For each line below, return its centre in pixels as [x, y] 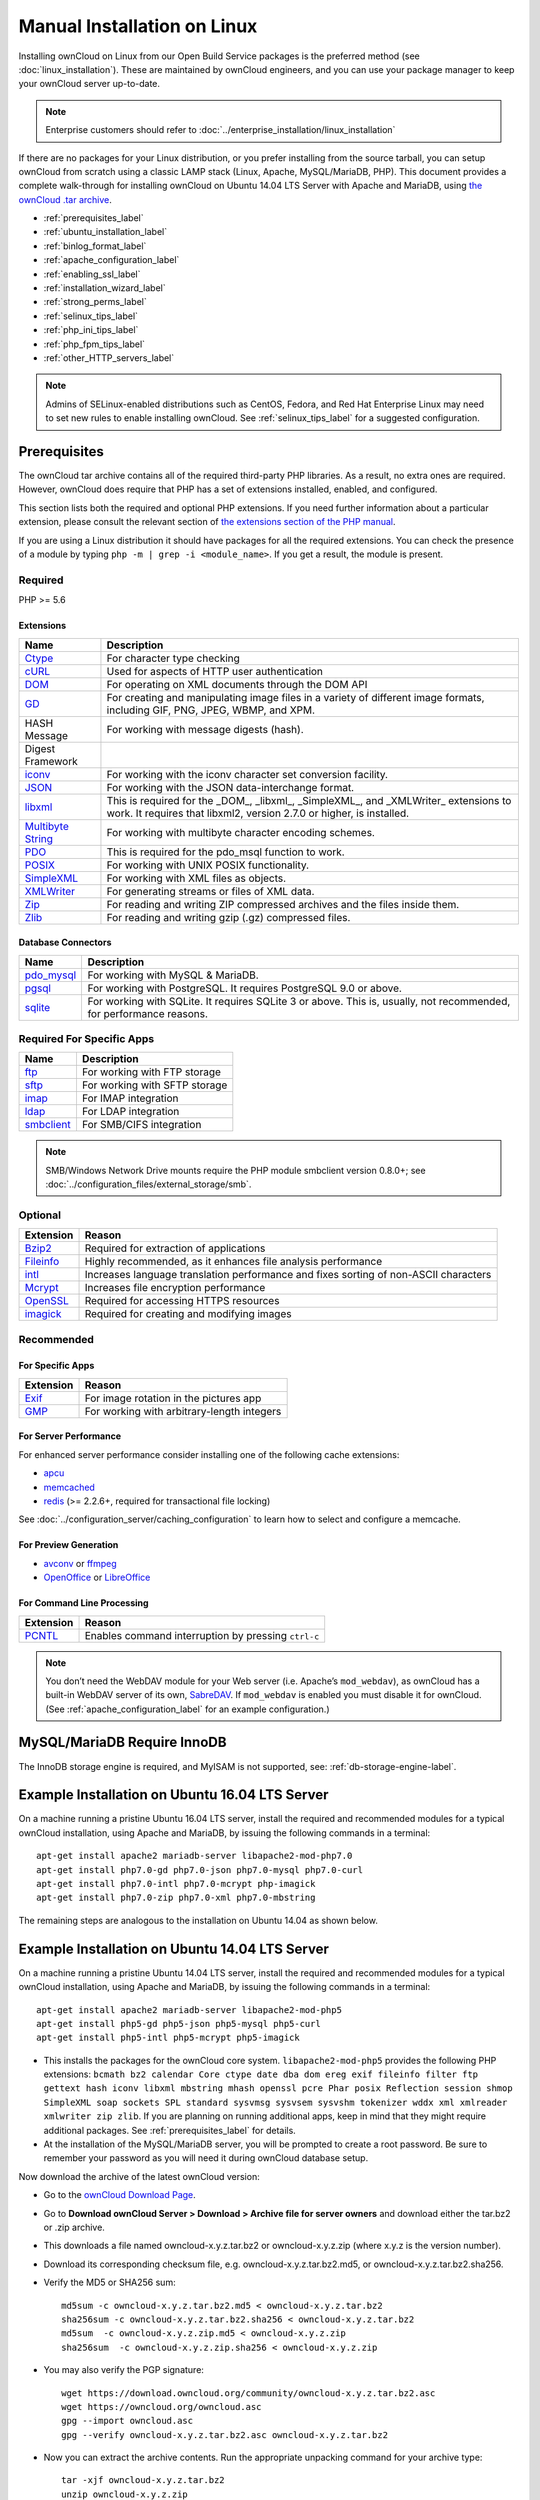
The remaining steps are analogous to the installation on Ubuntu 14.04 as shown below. [198, 1920]
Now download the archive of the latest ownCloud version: [139, 2176]
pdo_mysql [50, 975]
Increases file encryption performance [175, 1288]
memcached [69, 1487]
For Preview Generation [68, 1545]
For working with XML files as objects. [196, 878]
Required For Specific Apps [86, 1038]
